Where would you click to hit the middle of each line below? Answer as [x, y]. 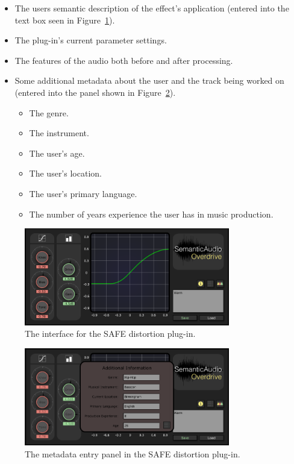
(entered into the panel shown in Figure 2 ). [95, 92]
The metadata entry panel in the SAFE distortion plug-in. [133, 454]
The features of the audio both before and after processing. [124, 60]
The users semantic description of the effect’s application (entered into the [152, 8]
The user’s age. [57, 153]
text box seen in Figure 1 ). [65, 20]
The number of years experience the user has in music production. [151, 214]
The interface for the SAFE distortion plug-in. [110, 334]
